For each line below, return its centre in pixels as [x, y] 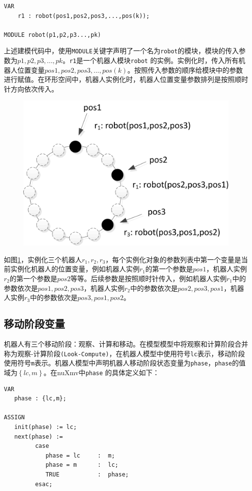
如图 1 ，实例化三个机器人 [43, 259]
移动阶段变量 [34, 324]
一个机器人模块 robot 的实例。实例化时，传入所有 [161, 60]
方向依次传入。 [34, 88]
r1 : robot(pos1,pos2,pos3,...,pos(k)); [84, 16]
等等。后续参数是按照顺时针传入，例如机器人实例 [149, 278]
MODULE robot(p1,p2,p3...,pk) [53, 35]
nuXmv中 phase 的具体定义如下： [108, 372]
